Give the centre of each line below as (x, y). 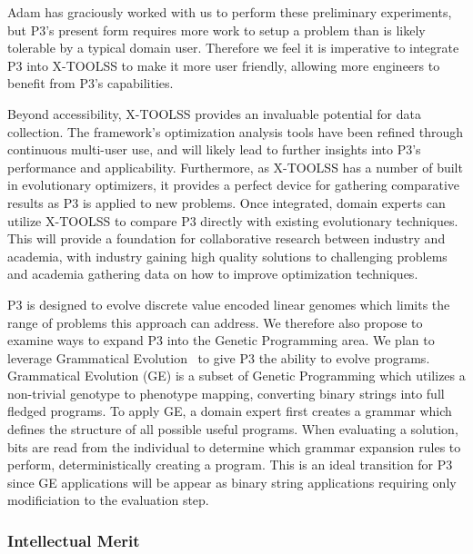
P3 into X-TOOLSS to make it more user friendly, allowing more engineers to (224, 65)
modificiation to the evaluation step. (108, 500)
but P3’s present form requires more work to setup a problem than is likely (216, 30)
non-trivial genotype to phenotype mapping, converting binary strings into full (226, 393)
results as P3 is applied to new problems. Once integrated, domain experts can (226, 202)
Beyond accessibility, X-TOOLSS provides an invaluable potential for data (214, 113)
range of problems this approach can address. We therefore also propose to (215, 322)
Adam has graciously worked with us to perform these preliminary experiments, (230, 12)
